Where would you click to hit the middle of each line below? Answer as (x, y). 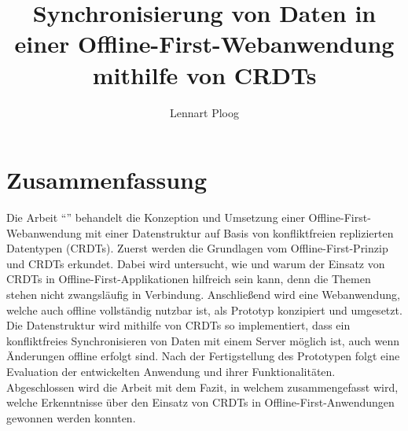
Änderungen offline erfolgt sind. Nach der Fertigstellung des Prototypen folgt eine (203, 356)
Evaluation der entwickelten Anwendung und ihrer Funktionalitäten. (171, 371)
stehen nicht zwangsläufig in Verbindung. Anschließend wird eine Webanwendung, (203, 294)
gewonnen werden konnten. (71, 417)
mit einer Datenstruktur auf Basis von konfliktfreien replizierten (239, 232)
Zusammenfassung (107, 180)
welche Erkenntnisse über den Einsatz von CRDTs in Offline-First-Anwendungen (200, 402)
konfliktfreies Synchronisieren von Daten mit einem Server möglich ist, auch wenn (203, 340)
